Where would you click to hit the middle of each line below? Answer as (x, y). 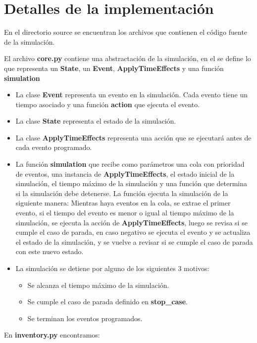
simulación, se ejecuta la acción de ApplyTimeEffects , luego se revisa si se (131, 222)
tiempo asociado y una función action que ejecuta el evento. (108, 104)
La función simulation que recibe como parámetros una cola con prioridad (130, 164)
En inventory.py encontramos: (52, 335)
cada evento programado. (54, 147)
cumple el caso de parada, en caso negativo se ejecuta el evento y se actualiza (133, 232)
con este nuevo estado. (50, 251)
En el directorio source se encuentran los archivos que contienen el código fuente (126, 32)
